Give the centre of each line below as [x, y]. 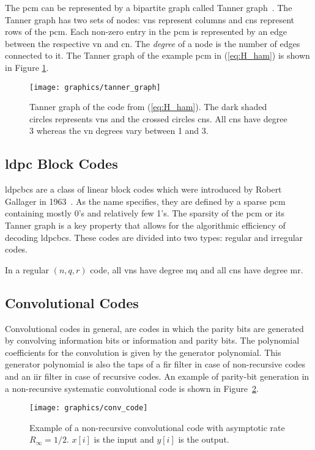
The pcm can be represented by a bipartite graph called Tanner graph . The [149, 7]
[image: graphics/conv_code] [89, 408]
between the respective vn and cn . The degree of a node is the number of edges [153, 43]
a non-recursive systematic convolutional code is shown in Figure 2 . [132, 388]
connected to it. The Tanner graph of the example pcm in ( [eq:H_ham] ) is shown [157, 55]
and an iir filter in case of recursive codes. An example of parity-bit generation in [157, 376]
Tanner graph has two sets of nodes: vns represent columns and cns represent [150, 19]
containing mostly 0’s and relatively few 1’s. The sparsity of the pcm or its [145, 213]
